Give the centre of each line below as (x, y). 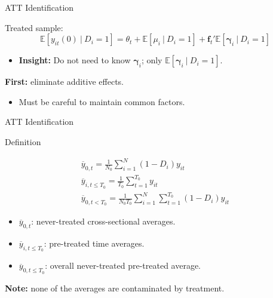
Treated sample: (34, 27)
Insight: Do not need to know (75, 60)
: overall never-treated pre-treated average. (123, 265)
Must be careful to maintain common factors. (102, 101)
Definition (23, 141)
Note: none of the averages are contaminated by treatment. (115, 288)
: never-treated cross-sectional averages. (103, 221)
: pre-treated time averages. (94, 243)
